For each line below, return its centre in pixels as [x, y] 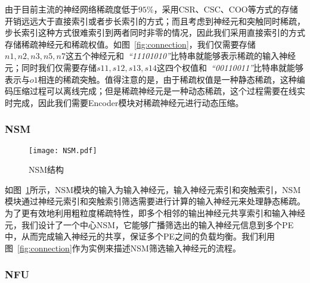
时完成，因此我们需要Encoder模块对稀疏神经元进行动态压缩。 [124, 102]
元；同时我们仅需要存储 [51, 67]
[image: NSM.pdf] [63, 150]
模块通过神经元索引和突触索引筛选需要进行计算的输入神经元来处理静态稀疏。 [155, 201]
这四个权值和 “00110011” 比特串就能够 [230, 67]
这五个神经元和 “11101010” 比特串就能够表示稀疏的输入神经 [180, 56]
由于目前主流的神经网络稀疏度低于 [72, 9]
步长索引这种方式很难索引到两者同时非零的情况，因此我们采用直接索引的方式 [155, 32]
